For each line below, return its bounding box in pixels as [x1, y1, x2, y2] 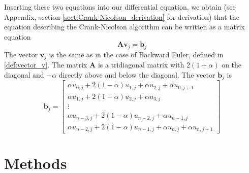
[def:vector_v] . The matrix [4, 59, 87, 70]
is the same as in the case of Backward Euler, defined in [49, 49, 224, 59]
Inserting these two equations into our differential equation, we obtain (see [4, 2, 236, 12]
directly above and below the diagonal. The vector [58, 69, 215, 80]
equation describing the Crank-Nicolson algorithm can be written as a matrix [4, 21, 245, 32]
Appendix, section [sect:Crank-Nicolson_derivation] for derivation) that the [4, 11, 239, 22]
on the [222, 59, 242, 70]
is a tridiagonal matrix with [98, 59, 184, 70]
